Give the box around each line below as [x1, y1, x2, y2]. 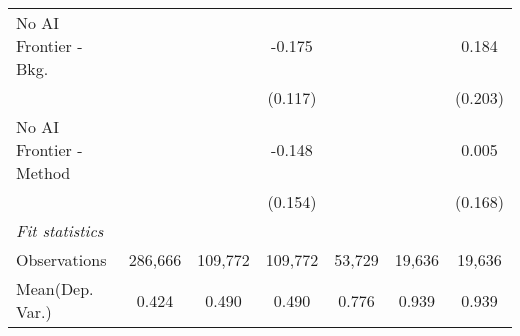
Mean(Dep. [16, 277, 94, 300]
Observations [16, 248, 107, 271]
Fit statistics [16, 219, 104, 242]
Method [16, 161, 71, 184]
